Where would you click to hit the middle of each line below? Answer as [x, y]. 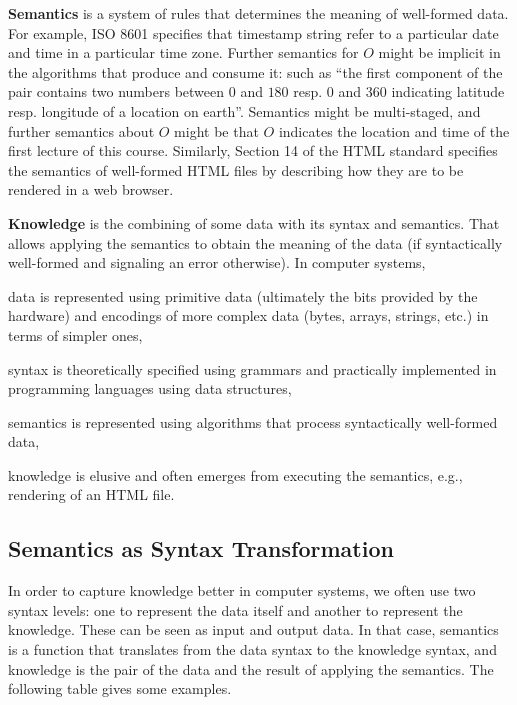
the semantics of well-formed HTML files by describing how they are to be [236, 169]
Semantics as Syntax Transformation [201, 548]
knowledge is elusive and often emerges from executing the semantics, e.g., [235, 474]
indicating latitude [448, 91]
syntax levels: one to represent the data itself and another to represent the [235, 609]
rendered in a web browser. [91, 189]
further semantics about [81, 130]
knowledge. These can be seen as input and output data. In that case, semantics [253, 629]
